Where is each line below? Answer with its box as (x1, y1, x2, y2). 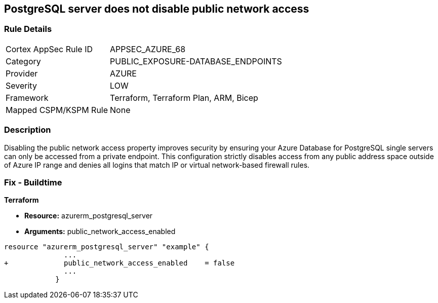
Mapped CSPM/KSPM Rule (6, 104, 108, 115)
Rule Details (4, 24, 52, 34)
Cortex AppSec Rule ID (6, 44, 93, 54)
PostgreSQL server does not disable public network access (4, 3, 309, 15)
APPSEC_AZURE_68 (110, 44, 186, 54)
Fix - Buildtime (4, 177, 62, 187)
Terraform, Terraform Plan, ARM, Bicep (110, 92, 258, 103)
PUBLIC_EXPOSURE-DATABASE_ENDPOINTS (110, 56, 282, 66)
